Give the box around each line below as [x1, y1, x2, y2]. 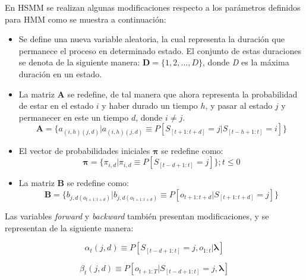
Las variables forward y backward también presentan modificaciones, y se [5, 209, 269, 222]
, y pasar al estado [205, 99, 273, 112]
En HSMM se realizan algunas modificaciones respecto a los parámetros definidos [5, 1, 301, 13]
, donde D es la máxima [203, 56, 289, 68]
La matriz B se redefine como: [18, 177, 130, 189]
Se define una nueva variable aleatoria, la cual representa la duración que [18, 33, 285, 45]
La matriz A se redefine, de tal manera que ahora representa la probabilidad [18, 87, 298, 100]
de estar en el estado [18, 99, 94, 112]
